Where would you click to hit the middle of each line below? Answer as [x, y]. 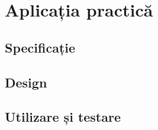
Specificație [40, 47]
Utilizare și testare [63, 117]
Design [26, 82]
